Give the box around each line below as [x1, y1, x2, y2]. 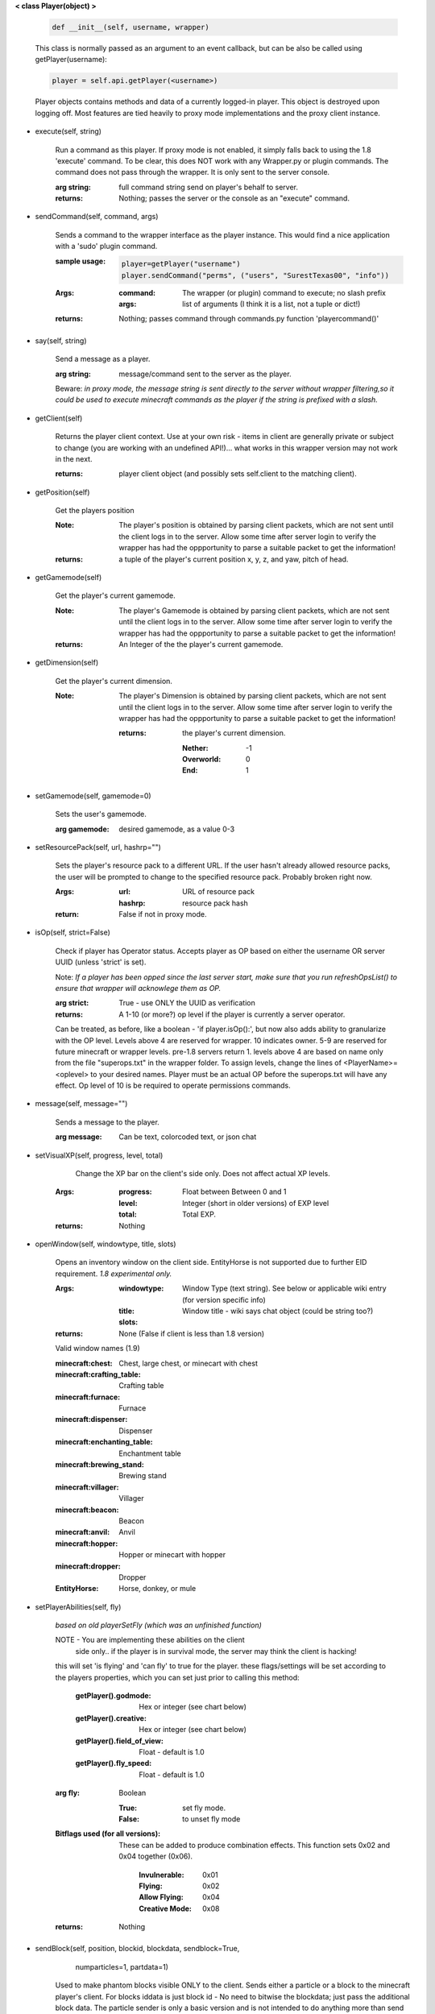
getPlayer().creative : [75, 1713, 147, 1723]
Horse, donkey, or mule [118, 1584, 197, 1593]
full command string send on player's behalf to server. [118, 182, 298, 192]
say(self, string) [35, 335, 88, 346]
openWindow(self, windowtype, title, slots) [35, 1239, 176, 1249]
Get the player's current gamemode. [55, 591, 176, 600]
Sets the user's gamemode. [55, 810, 147, 819]
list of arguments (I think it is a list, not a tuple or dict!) [182, 299, 361, 309]
